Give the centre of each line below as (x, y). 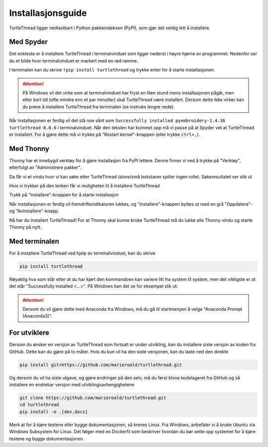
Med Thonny (29, 148)
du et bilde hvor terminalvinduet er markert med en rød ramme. (74, 61)
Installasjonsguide (48, 13)
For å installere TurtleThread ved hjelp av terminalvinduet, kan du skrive (82, 253)
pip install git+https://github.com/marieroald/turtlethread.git (101, 365)
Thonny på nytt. (25, 227)
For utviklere (29, 333)
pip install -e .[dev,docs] (54, 412)
